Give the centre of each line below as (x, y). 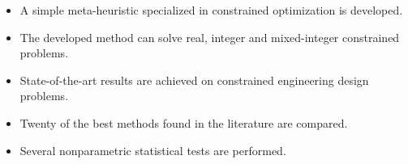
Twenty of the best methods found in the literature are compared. (184, 122)
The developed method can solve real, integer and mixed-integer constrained (210, 37)
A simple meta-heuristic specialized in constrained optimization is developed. (211, 10)
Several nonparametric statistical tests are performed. (153, 150)
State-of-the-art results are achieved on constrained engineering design (194, 80)
